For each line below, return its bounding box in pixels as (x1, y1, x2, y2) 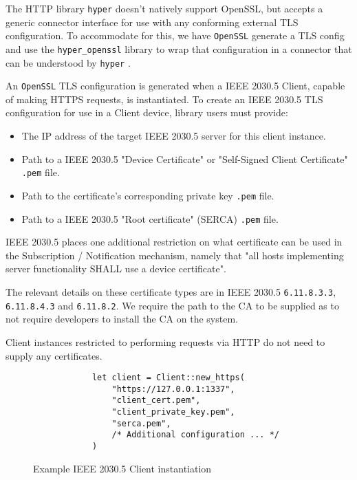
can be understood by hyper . (6, 55, 131, 69)
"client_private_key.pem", (111, 407, 235, 417)
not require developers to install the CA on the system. (6, 312, 238, 326)
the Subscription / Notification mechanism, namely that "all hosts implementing (6, 248, 344, 262)
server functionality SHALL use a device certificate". (6, 261, 226, 276)
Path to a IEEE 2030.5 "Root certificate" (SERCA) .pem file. (21, 211, 279, 226)
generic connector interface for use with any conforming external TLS (6, 14, 299, 29)
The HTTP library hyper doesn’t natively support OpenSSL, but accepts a (6, 1, 323, 15)
